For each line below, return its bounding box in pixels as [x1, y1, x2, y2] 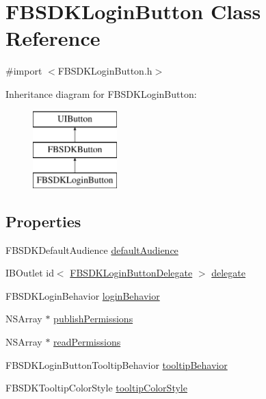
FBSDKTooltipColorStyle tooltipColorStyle [5, 381, 187, 395]
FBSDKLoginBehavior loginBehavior [5, 288, 160, 303]
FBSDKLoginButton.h [57, 64, 152, 78]
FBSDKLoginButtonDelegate [70, 266, 193, 280]
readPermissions [53, 335, 121, 349]
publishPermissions [53, 311, 133, 326]
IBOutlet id [5, 266, 54, 280]
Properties [5, 210, 81, 231]
